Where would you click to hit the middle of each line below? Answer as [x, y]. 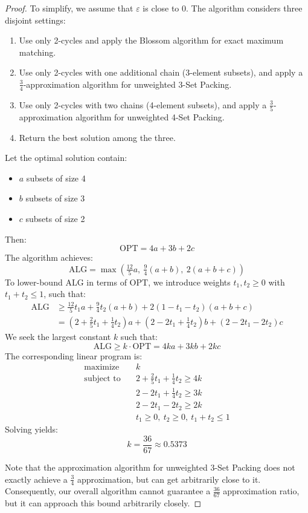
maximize [102, 368]
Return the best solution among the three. [97, 137]
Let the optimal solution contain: [66, 158]
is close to [161, 8]
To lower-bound [34, 282]
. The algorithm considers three [244, 8]
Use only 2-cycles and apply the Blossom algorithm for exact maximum [151, 40]
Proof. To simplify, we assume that [69, 8]
